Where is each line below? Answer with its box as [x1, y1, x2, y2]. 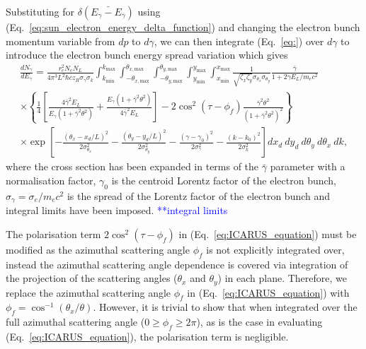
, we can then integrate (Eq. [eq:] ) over [154, 33, 324, 48]
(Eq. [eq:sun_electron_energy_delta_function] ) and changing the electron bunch [6, 20, 360, 34]
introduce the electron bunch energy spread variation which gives [6, 47, 288, 62]
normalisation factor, [6, 172, 96, 187]
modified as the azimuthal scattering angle [6, 242, 190, 256]
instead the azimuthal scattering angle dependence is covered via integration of [6, 256, 348, 271]
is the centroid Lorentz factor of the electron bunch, [111, 172, 336, 187]
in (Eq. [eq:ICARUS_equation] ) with [187, 285, 350, 300]
